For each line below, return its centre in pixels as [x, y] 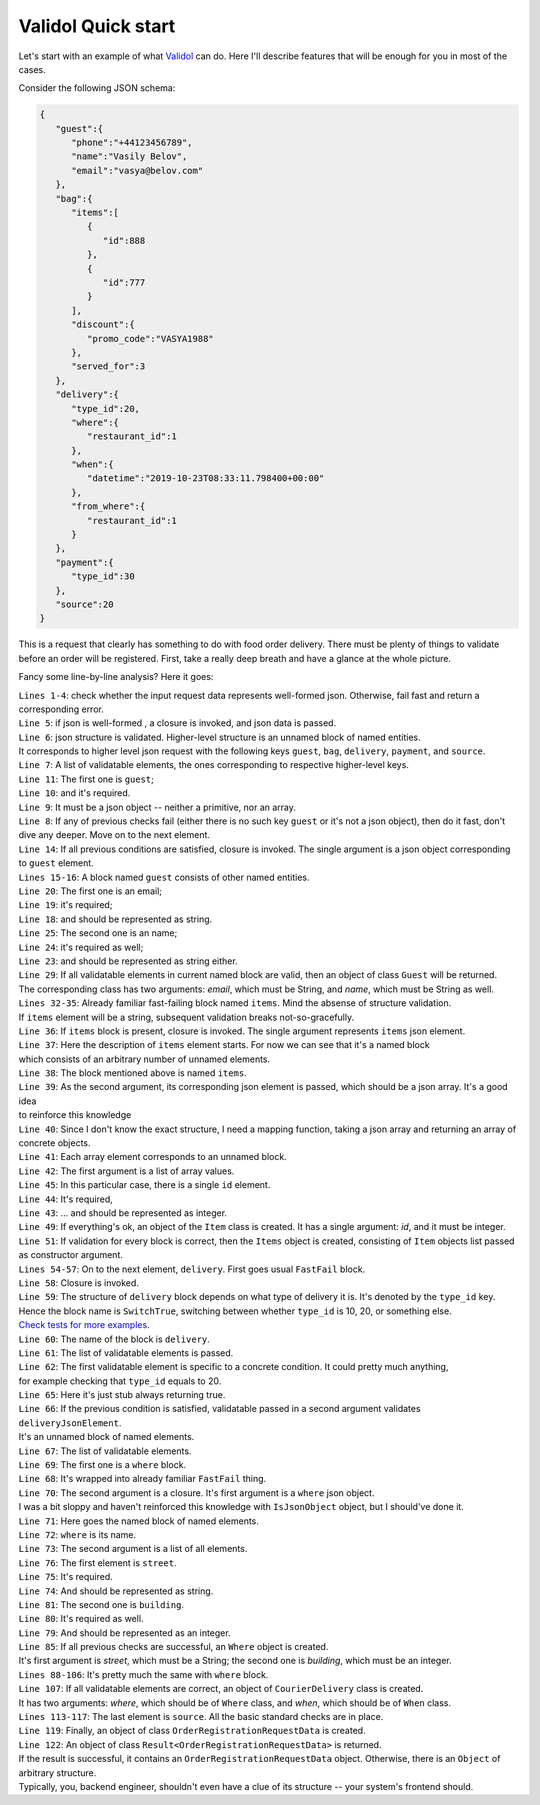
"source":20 [84, 604]
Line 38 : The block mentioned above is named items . [132, 1073]
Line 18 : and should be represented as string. [115, 919]
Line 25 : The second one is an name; [98, 933]
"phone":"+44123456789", [132, 143]
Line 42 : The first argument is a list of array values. [126, 1171]
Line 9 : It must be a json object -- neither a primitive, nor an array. [157, 807]
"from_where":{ [108, 506]
